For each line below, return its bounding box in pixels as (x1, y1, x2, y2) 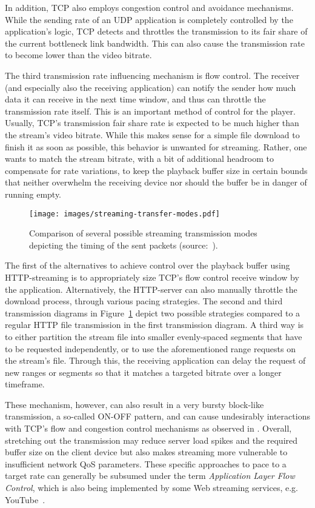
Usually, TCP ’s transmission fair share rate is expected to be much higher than (5, 116, 299, 129)
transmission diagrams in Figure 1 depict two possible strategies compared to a (5, 306, 300, 319)
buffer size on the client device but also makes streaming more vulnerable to (5, 446, 288, 458)
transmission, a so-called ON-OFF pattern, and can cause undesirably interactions (5, 410, 310, 423)
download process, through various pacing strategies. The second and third (5, 295, 283, 307)
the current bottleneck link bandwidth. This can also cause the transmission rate (5, 36, 305, 49)
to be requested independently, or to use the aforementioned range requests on (5, 342, 296, 355)
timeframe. (5, 378, 45, 390)
